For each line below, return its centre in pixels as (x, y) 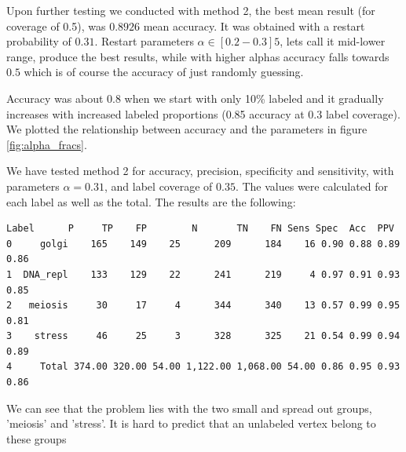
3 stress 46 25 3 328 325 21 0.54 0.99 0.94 (203, 336)
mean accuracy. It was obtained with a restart (254, 26)
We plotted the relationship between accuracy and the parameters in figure (187, 129)
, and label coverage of (159, 186)
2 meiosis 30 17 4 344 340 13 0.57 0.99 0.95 (203, 306)
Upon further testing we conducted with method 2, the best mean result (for (191, 10)
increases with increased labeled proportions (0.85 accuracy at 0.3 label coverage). (203, 113)
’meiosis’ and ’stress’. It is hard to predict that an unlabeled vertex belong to (191, 423)
